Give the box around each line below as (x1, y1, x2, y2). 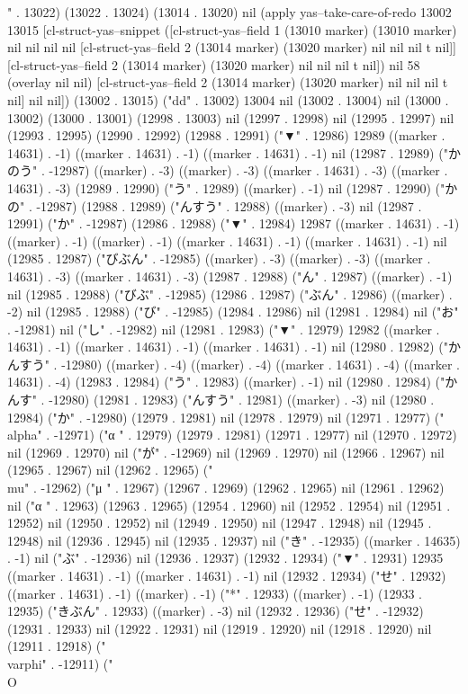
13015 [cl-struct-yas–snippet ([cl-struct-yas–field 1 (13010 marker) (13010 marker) (7, 20, 457, 39)
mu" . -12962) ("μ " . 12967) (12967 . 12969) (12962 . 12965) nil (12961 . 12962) (7, 478, 445, 497)
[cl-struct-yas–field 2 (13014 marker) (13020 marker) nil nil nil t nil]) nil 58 (7, 55, 420, 74)
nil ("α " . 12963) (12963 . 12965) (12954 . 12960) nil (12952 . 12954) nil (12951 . (7, 495, 451, 514)
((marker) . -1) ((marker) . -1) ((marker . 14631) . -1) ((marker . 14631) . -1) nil (7, 231, 447, 250)
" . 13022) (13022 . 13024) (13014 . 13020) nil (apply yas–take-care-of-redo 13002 (7, 3, 452, 21)
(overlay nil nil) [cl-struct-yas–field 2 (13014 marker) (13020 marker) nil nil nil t (7, 73, 448, 92)
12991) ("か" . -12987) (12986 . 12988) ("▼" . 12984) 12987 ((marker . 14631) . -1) (7, 214, 460, 233)
